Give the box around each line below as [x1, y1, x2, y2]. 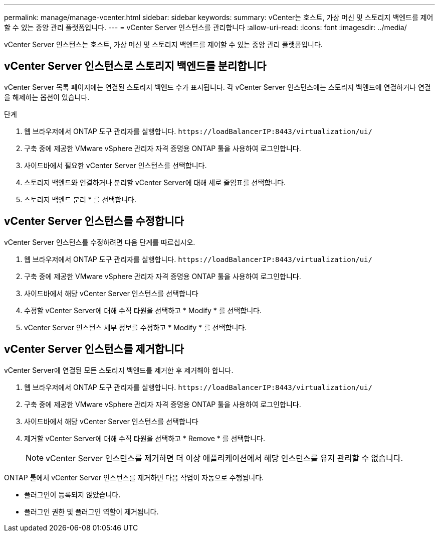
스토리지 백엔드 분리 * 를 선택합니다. [24, 195, 136, 204]
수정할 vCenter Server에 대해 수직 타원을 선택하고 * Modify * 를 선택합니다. [24, 306, 262, 315]
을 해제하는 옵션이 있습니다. [4, 92, 90, 101]
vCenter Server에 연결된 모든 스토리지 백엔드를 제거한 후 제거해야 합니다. [4, 365, 234, 374]
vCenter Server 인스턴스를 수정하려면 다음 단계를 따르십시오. [4, 237, 195, 246]
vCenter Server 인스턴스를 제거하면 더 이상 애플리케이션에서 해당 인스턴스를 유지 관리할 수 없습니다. [46, 453, 403, 463]
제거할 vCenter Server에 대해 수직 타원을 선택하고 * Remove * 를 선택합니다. [24, 434, 266, 443]
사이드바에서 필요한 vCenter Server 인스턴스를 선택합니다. [24, 161, 207, 170]
